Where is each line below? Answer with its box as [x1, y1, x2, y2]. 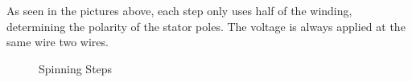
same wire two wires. [6, 33, 109, 50]
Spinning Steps [39, 60, 113, 76]
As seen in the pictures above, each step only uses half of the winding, [6, 2, 352, 18]
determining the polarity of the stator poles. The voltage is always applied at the [6, 18, 406, 34]
